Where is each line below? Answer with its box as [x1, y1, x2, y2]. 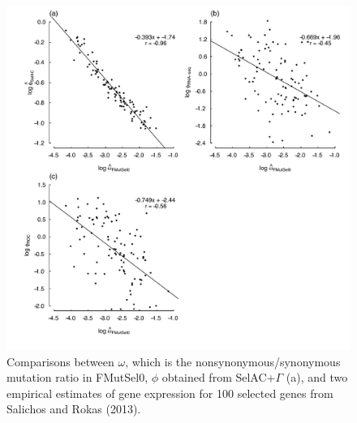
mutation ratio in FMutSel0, [6, 369, 148, 386]
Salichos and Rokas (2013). [6, 400, 141, 417]
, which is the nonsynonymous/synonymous [125, 352, 341, 370]
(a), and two [286, 369, 348, 386]
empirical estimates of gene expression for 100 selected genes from [6, 384, 333, 401]
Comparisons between [6, 352, 114, 370]
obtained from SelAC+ [161, 369, 276, 386]
